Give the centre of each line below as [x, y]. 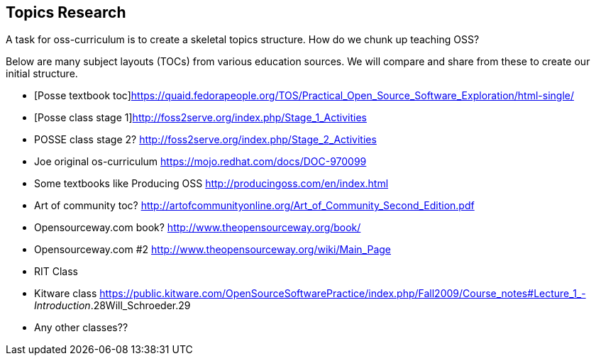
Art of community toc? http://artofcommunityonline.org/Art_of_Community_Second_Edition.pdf [254, 206]
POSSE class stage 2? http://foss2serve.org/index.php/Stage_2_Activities [205, 140]
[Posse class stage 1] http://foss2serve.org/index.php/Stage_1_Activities [200, 118]
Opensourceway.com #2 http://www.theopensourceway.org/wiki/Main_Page [213, 250]
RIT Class [56, 272]
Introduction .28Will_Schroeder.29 [112, 306]
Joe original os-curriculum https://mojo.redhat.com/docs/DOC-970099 [200, 162]
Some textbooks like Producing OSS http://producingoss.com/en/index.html [211, 184]
